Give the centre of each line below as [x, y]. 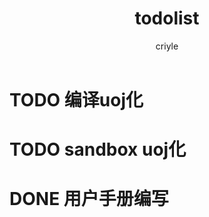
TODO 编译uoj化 [76, 99]
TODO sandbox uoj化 [98, 149]
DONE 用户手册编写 [89, 199]
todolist [167, 18]
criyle [167, 46]
